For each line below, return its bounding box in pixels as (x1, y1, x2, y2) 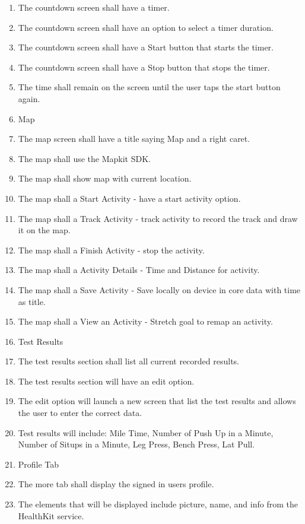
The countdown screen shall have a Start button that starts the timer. (18, 41, 274, 53)
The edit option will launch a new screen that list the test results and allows (18, 395, 296, 407)
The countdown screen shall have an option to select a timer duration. (18, 21, 274, 33)
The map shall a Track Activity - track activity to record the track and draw (18, 212, 298, 224)
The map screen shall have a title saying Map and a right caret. (18, 132, 250, 145)
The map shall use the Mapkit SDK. (18, 152, 151, 164)
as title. (18, 295, 46, 307)
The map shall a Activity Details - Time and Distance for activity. (18, 263, 260, 276)
